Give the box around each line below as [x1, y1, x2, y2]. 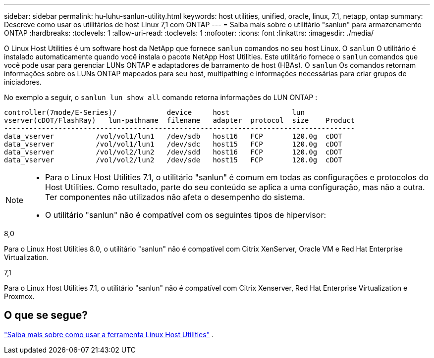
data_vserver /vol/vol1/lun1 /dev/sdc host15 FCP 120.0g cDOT [4, 140, 342, 148]
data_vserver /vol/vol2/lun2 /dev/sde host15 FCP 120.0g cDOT [4, 156, 342, 164]
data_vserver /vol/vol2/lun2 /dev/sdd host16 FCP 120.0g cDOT [4, 148, 342, 156]
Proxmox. [4, 292, 35, 301]
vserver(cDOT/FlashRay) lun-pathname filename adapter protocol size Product [4, 116, 355, 124]
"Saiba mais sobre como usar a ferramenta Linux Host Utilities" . [4, 330, 214, 339]
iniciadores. [4, 78, 42, 86]
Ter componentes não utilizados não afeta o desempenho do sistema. [45, 192, 305, 202]
